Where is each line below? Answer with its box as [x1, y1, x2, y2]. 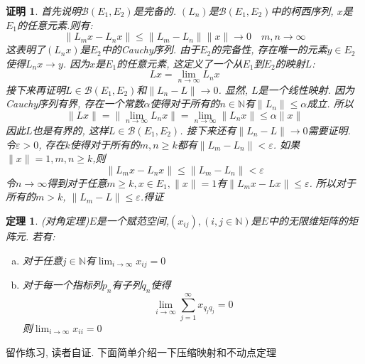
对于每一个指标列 [22, 277, 102, 292]
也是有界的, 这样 [32, 123, 109, 137]
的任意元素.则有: [17, 17, 93, 32]
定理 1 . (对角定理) [6, 213, 89, 227]
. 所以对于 [309, 175, 356, 190]
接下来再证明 [6, 82, 65, 97]
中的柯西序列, [271, 4, 334, 18]
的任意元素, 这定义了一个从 [116, 55, 243, 70]
